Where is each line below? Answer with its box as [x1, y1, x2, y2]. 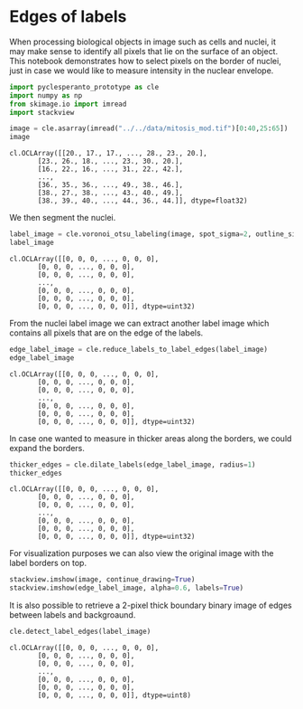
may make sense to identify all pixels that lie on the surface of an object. [9, 45, 278, 56]
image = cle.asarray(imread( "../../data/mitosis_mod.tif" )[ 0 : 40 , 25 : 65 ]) [9, 124, 289, 133]
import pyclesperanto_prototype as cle [9, 82, 160, 91]
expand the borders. [9, 442, 86, 453]
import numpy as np [9, 90, 83, 100]
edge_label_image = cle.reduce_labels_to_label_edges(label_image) [9, 345, 269, 354]
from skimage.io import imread [9, 99, 127, 109]
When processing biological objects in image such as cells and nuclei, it [9, 36, 277, 47]
